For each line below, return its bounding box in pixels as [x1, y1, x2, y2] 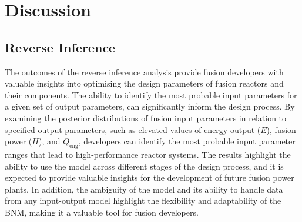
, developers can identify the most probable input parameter [78, 135, 296, 147]
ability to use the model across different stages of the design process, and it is [5, 160, 284, 172]
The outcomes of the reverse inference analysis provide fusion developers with [5, 65, 284, 78]
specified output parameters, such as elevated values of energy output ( [5, 123, 261, 135]
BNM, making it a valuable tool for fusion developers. [5, 206, 199, 218]
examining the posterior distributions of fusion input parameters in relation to [5, 111, 287, 124]
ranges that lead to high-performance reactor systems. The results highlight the [5, 148, 291, 160]
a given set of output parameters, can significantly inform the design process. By [5, 100, 295, 112]
